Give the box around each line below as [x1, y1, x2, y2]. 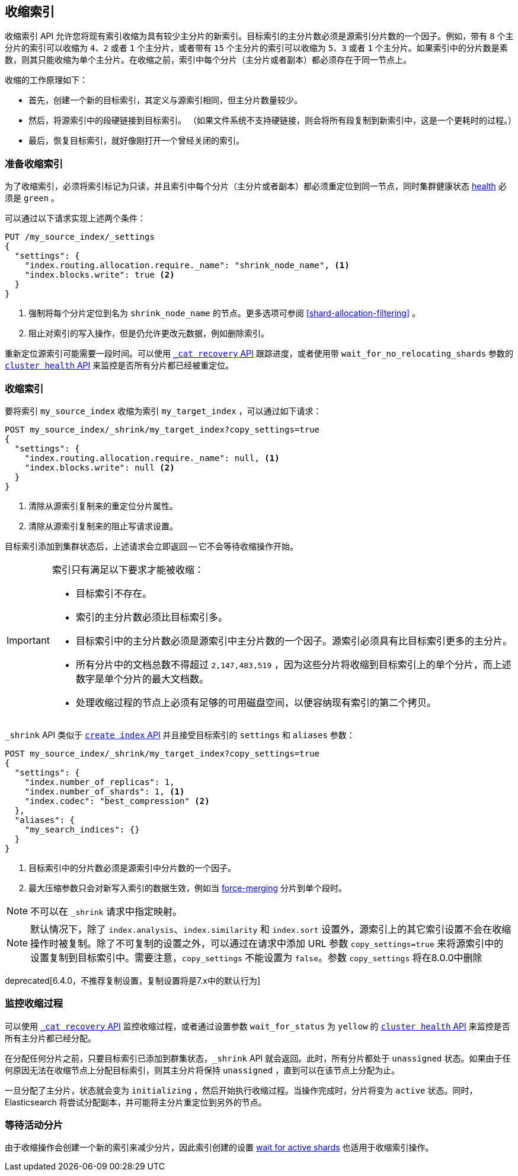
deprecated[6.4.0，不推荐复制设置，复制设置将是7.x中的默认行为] [5, 975, 261, 986]
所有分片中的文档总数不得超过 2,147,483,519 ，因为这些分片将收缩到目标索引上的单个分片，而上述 [75, 658, 511, 670]
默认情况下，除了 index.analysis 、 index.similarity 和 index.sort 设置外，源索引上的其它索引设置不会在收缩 [30, 923, 511, 935]
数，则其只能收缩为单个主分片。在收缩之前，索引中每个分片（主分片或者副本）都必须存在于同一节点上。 [5, 55, 411, 65]
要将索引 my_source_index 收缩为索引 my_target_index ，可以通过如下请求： [5, 405, 322, 416]
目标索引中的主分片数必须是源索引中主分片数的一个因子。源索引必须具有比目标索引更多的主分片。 [75, 634, 512, 647]
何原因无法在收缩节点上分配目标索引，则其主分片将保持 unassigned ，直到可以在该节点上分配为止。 [5, 1064, 400, 1075]
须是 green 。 [5, 193, 60, 204]
